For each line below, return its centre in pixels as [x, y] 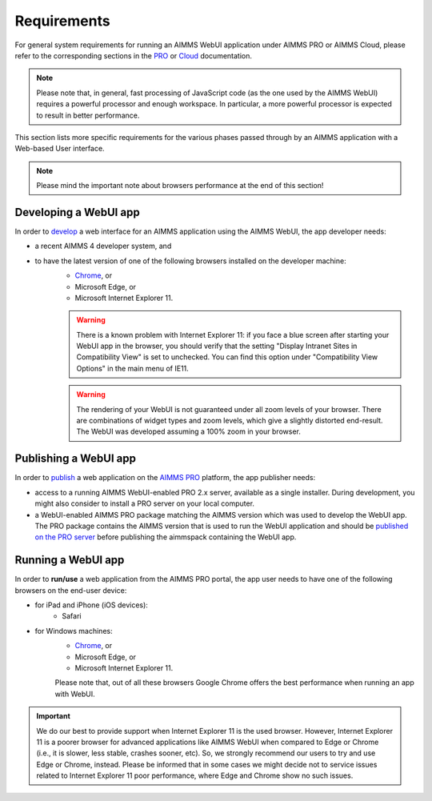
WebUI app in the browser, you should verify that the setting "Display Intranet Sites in [217, 346]
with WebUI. [75, 694]
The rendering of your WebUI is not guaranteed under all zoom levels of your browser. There [229, 409]
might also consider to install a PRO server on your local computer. [145, 503]
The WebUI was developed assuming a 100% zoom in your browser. [189, 431]
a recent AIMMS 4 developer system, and [103, 246]
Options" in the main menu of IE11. [133, 368]
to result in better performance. [88, 115]
